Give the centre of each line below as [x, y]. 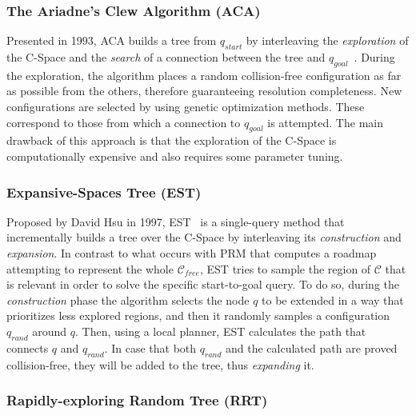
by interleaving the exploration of [327, 40]
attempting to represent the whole [90, 268]
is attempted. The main [325, 122]
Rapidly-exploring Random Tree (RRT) [137, 400]
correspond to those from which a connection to [124, 122]
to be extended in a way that [333, 299]
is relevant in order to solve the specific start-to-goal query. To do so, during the [203, 284]
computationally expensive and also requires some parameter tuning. [175, 156]
